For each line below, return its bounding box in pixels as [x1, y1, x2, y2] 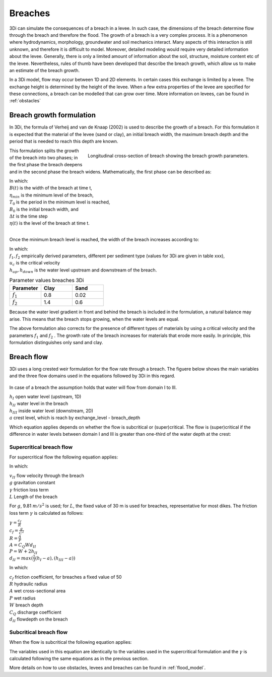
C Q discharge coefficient [9, 609, 61, 617]
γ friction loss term [9, 487, 49, 493]
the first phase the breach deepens [9, 162, 83, 168]
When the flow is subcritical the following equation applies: [9, 639, 132, 645]
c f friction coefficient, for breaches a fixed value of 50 [9, 574, 122, 581]
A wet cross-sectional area [9, 588, 65, 594]
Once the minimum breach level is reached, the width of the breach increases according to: [9, 237, 199, 243]
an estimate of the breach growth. [9, 67, 80, 73]
